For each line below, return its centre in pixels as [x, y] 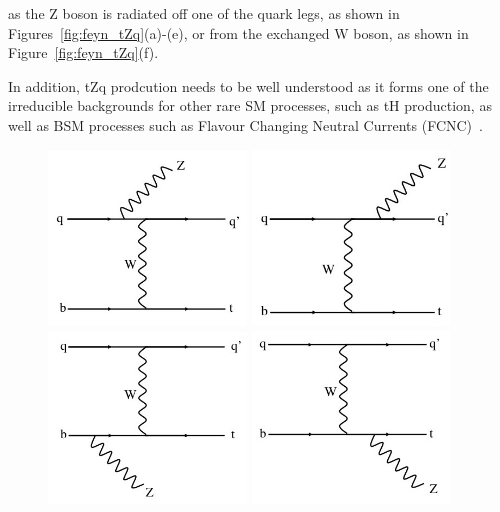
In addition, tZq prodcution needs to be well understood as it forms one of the [248, 85]
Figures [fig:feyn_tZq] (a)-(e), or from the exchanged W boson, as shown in [238, 32]
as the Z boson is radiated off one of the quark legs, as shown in [204, 13]
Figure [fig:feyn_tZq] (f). [83, 52]
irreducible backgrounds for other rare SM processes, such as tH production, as [250, 105]
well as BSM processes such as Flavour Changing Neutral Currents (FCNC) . [245, 124]
